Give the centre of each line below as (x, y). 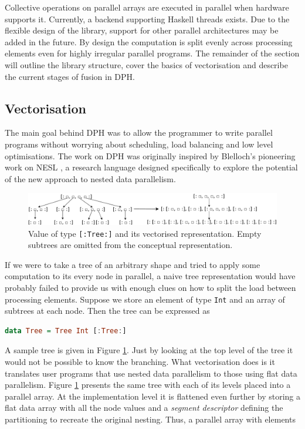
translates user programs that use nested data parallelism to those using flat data (151, 373)
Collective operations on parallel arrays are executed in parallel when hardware (147, 7)
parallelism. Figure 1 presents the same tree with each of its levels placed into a (148, 385)
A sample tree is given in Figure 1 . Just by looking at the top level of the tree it (149, 350)
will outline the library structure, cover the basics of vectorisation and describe (146, 64)
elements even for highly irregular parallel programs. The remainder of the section (152, 53)
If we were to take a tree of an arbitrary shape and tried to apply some (133, 264)
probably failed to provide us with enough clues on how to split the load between (150, 288)
